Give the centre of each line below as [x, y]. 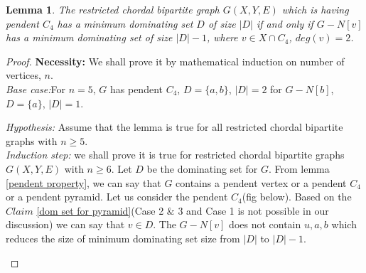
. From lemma [299, 168]
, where [222, 37]
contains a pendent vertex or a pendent [261, 182]
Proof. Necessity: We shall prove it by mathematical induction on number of [175, 61]
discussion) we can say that [65, 224]
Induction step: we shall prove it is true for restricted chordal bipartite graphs [175, 155]
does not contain [265, 224]
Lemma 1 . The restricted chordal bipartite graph [113, 9]
